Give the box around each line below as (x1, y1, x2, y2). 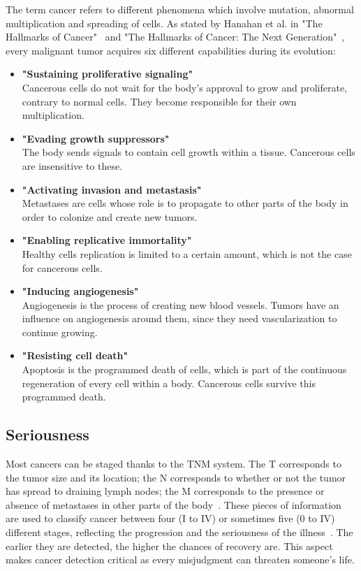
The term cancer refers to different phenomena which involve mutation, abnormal (6, 2, 354, 16)
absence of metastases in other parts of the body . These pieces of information (6, 497, 341, 512)
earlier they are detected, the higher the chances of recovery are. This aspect (6, 538, 333, 553)
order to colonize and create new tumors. (22, 209, 198, 224)
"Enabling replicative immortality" (22, 233, 192, 247)
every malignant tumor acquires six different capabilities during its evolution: (6, 43, 336, 57)
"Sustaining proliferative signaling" (22, 66, 193, 81)
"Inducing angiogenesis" (22, 284, 139, 298)
